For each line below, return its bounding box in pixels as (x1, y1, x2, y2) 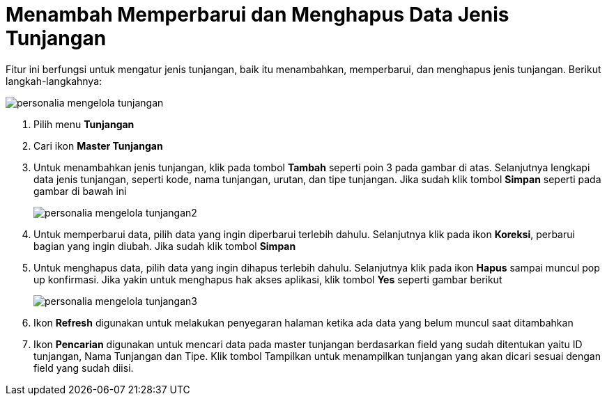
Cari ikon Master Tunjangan (33, 139, 163, 152)
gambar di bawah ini (33, 184, 127, 197)
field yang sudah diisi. (33, 361, 134, 374)
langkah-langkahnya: (6, 74, 102, 87)
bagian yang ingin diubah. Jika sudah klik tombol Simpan (33, 239, 296, 252)
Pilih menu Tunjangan (33, 118, 135, 130)
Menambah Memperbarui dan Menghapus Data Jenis (6, 3, 509, 26)
